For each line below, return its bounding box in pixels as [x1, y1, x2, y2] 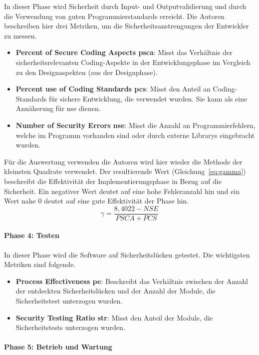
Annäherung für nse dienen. [15, 103, 101, 113]
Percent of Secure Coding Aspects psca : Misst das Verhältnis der [15, 47, 233, 57]
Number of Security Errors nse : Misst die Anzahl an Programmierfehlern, [15, 119, 256, 130]
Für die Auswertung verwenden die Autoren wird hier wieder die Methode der [4, 156, 243, 166]
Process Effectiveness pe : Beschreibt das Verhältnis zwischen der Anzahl [15, 275, 248, 286]
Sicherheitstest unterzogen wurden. [15, 295, 123, 305]
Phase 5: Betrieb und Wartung [4, 341, 112, 352]
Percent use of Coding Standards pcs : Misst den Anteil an [15, 83, 211, 94]
